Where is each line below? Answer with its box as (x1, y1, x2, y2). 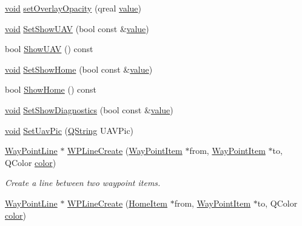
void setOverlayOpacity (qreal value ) (5, 2, 141, 14)
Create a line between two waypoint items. (5, 176, 161, 189)
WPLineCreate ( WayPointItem (67, 144, 183, 157)
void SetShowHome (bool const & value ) (5, 62, 153, 75)
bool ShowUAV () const (5, 42, 93, 55)
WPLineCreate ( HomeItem (67, 196, 168, 209)
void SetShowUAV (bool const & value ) (5, 22, 149, 35)
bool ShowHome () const (5, 83, 96, 96)
